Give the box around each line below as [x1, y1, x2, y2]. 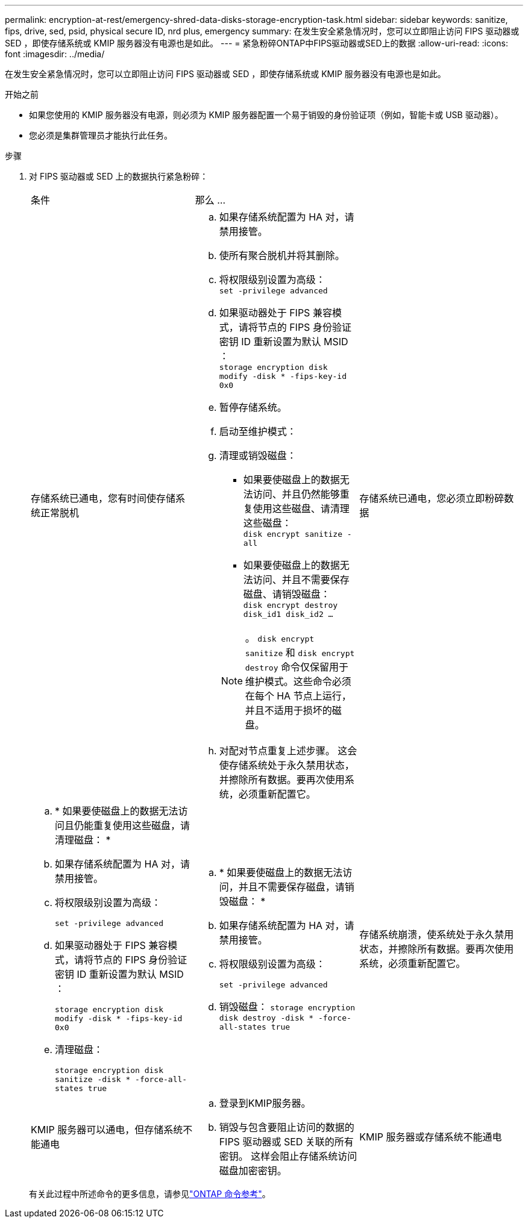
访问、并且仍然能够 [253, 488, 340, 500]
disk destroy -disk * [219, 1013, 314, 1022]
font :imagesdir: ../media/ [5, 49, 105, 59]
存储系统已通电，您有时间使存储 [31, 492, 176, 504]
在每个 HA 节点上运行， [245, 690, 351, 702]
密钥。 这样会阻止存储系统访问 [219, 1150, 357, 1162]
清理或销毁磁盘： [219, 449, 297, 461]
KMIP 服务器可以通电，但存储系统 [31, 1124, 183, 1136]
